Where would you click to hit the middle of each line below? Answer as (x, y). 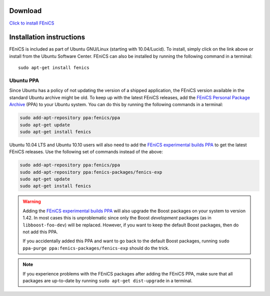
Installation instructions (47, 37)
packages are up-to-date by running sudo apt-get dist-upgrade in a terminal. (107, 280)
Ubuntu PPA (24, 80)
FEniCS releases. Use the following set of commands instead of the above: (86, 152)
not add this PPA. (40, 232)
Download (25, 11)
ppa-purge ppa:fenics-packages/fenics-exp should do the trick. (96, 248)
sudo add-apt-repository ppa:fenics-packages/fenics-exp (91, 172)
